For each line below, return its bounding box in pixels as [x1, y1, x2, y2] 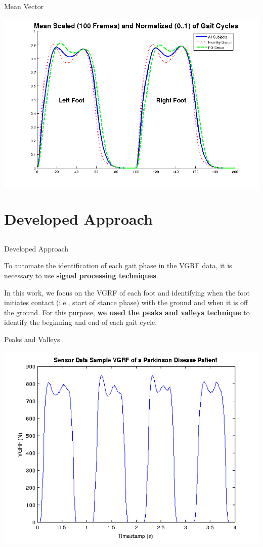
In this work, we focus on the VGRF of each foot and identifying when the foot [4, 287, 250, 298]
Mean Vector [4, 1, 44, 11]
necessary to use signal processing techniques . [4, 270, 158, 280]
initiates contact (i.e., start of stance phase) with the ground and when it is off [4, 297, 248, 308]
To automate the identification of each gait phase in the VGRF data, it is [4, 260, 232, 271]
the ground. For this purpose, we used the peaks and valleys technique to [4, 307, 250, 317]
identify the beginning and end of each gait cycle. [4, 317, 157, 327]
